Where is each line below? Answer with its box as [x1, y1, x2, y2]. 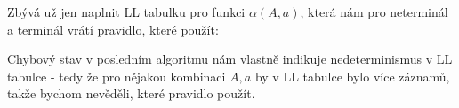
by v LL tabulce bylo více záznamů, [254, 66, 450, 85]
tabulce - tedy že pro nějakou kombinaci [7, 66, 226, 85]
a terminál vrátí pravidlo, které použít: [7, 19, 219, 38]
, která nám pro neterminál [300, 3, 448, 20]
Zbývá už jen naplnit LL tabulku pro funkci [7, 3, 246, 20]
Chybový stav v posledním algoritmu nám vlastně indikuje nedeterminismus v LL [7, 50, 453, 68]
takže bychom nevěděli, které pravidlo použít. [7, 84, 255, 103]
